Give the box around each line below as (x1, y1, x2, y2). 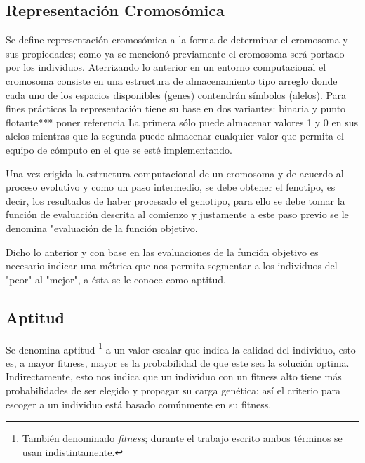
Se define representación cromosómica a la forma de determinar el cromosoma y (6, 32, 348, 47)
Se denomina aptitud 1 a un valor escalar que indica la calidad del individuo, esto (6, 340, 356, 356)
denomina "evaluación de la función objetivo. (6, 220, 198, 235)
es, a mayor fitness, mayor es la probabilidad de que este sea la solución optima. (6, 355, 350, 370)
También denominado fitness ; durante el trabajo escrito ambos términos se (22, 431, 343, 445)
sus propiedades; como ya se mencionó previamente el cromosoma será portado (6, 46, 345, 60)
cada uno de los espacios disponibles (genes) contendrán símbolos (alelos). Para (6, 87, 347, 102)
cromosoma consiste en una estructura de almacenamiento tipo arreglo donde (6, 73, 338, 88)
